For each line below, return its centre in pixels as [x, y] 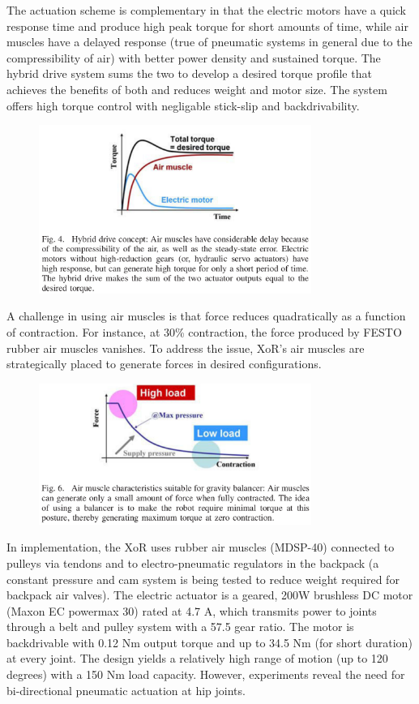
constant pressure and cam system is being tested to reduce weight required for [203, 579]
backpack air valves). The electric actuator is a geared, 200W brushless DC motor [210, 595]
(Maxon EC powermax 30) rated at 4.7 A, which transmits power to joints [192, 610]
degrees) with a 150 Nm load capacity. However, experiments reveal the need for [206, 674]
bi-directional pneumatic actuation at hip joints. [126, 690]
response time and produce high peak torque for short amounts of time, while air [208, 26]
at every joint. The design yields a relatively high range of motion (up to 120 [197, 658]
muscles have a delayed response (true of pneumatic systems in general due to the [209, 42]
